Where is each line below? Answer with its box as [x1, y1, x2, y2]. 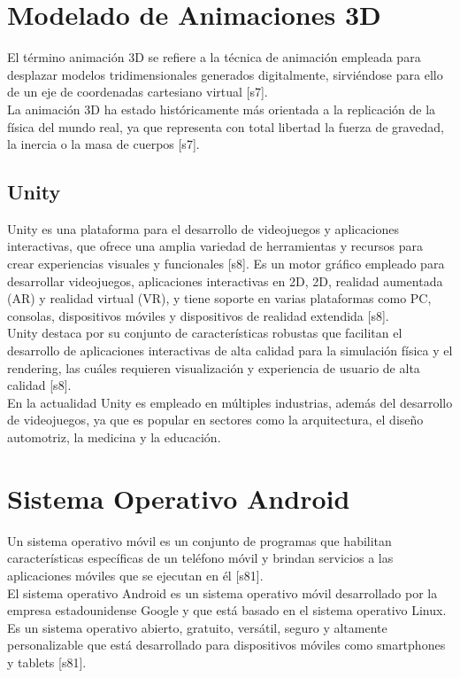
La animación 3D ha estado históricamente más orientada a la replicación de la [7, 99, 436, 118]
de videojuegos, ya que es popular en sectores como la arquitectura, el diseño [7, 410, 424, 429]
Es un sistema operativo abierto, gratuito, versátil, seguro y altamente [7, 618, 387, 636]
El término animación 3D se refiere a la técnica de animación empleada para [7, 48, 421, 66]
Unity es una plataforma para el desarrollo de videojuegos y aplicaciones [7, 219, 400, 238]
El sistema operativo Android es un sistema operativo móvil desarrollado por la [7, 583, 438, 602]
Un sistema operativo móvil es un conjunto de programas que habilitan [7, 531, 392, 549]
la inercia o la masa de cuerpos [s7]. [7, 135, 200, 153]
